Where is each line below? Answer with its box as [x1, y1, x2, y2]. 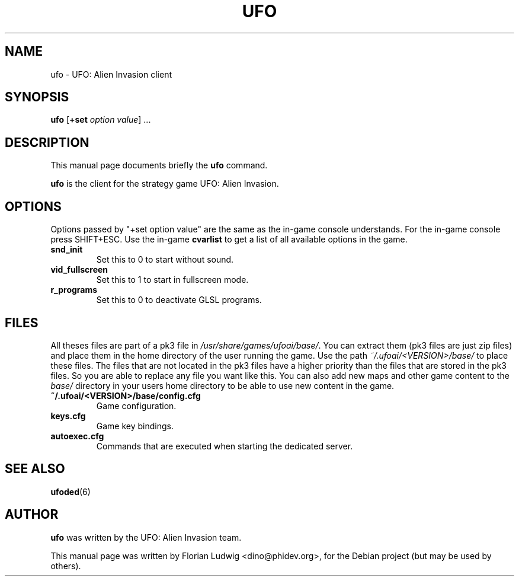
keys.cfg [50, 410, 86, 421]
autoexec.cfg [50, 430, 104, 441]
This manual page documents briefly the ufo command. [50, 160, 268, 171]
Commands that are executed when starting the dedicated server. [96, 440, 353, 451]
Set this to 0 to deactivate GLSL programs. [96, 295, 262, 305]
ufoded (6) [50, 486, 91, 497]
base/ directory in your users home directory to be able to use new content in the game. [50, 380, 395, 391]
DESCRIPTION [5, 135, 89, 150]
